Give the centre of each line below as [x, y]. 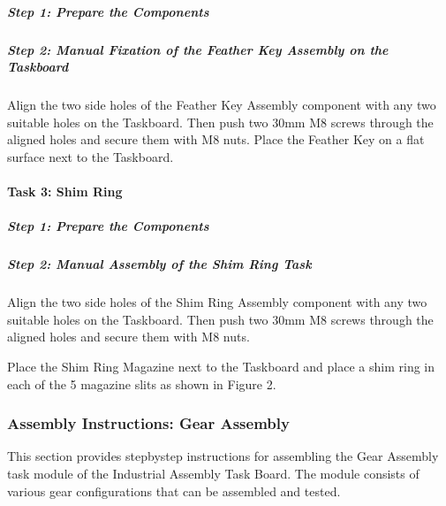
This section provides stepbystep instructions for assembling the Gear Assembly [223, 456]
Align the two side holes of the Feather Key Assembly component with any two [222, 105]
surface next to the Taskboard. [91, 156]
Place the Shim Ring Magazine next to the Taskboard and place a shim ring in [221, 366]
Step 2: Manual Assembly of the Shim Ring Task [159, 264]
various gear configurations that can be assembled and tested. [174, 491]
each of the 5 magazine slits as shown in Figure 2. [142, 383]
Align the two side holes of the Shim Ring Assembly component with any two [217, 302]
